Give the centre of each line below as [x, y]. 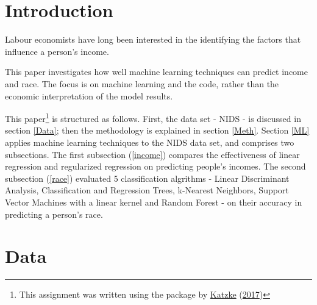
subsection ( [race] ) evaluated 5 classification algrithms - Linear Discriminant [147, 178]
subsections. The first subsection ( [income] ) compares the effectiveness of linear [152, 154]
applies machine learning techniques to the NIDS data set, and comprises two [150, 142]
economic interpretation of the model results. [89, 95]
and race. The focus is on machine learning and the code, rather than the [142, 83]
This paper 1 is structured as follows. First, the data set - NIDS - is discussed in [153, 117]
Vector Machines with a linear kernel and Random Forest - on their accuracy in [154, 202]
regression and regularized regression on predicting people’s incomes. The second [155, 166]
